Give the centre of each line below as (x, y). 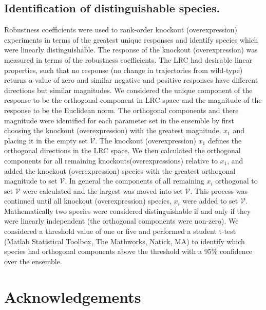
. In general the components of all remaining (135, 181)
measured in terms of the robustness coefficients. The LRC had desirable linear (128, 59)
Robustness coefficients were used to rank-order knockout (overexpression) (121, 30)
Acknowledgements (73, 296)
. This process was (219, 190)
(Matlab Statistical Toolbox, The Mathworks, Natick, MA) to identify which (125, 241)
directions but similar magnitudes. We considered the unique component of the (128, 90)
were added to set (210, 201)
